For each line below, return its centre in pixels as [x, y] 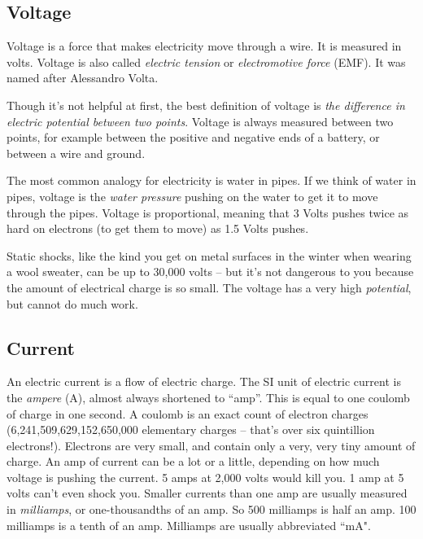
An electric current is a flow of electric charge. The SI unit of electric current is [204, 381]
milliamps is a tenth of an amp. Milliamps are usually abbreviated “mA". [189, 525]
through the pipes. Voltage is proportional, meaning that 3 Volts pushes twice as [208, 212]
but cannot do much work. [72, 303]
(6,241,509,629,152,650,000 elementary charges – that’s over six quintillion [191, 429]
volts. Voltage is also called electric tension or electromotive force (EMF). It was [206, 61]
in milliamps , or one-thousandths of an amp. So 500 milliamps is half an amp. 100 [211, 509]
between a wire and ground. [76, 153]
